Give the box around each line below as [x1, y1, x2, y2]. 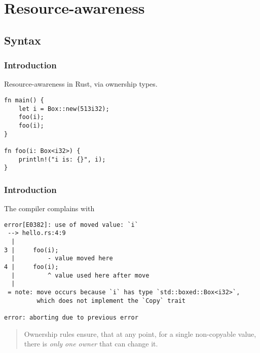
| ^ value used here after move [11, 271, 150, 279]
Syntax [4, 32, 41, 48]
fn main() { [4, 96, 44, 104]
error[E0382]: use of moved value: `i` [4, 221, 138, 228]
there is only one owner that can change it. [24, 338, 158, 349]
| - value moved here [11, 255, 113, 262]
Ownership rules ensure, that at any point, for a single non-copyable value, [24, 328, 256, 339]
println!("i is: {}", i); [18, 155, 106, 163]
